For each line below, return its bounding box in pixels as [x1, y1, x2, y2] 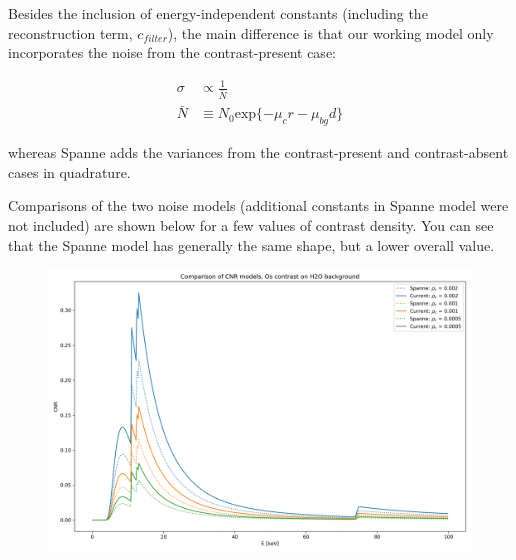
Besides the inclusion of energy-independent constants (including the [8, 3, 428, 23]
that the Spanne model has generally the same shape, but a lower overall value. [8, 234, 495, 255]
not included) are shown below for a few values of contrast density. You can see [8, 215, 494, 236]
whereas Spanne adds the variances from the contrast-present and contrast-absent [8, 142, 509, 163]
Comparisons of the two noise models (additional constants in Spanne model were [8, 195, 509, 216]
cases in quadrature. [8, 161, 131, 182]
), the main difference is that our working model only [167, 22, 494, 43]
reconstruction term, [8, 22, 133, 43]
